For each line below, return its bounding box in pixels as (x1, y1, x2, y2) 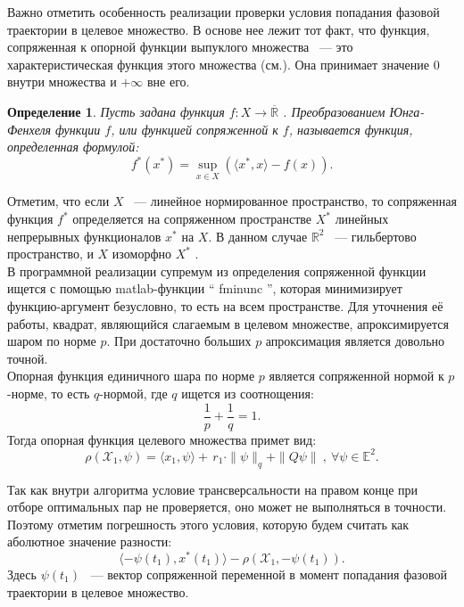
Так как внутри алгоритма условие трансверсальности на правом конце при (7, 480, 418, 498)
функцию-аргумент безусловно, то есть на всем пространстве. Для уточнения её (7, 297, 443, 316)
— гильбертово (335, 226, 417, 245)
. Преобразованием (283, 102, 385, 120)
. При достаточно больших (106, 332, 252, 350)
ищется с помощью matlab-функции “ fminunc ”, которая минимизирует (7, 279, 402, 298)
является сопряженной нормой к (269, 366, 444, 385)
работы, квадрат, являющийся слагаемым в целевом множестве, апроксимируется (7, 314, 449, 332)
